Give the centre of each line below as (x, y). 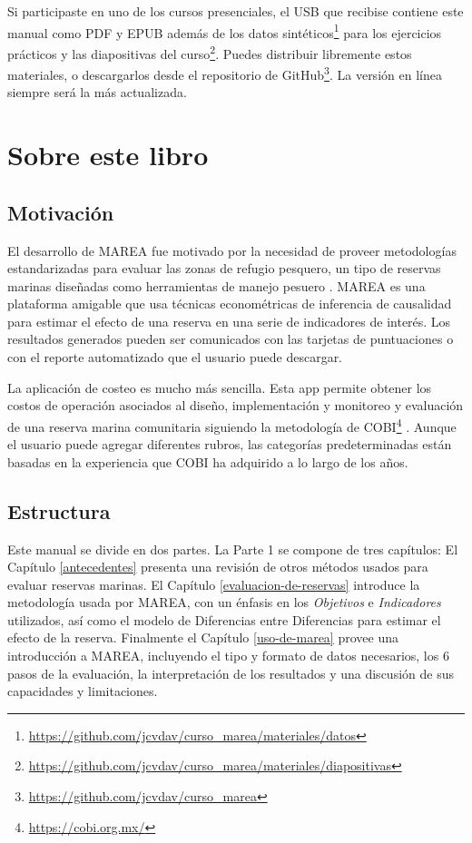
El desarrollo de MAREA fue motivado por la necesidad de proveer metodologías (232, 250)
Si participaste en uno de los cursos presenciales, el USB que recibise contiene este (236, 11)
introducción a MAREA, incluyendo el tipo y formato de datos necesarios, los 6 (228, 656)
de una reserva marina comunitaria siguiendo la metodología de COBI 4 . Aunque (232, 425)
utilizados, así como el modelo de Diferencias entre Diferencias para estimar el (224, 619)
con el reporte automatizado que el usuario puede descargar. (175, 357)
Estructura (59, 510)
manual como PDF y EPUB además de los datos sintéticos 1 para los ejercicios (225, 31)
